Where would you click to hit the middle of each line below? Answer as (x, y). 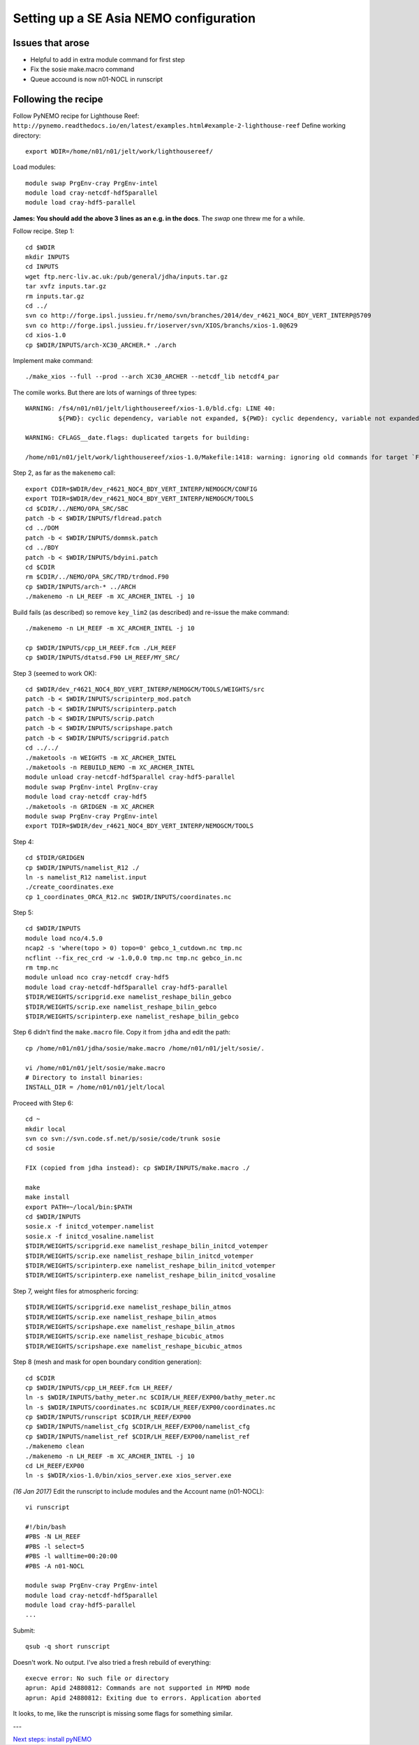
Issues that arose (51, 43)
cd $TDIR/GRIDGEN (55, 858)
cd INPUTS (42, 267)
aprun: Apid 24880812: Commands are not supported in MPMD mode (138, 1688)
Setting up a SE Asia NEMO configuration (134, 18)
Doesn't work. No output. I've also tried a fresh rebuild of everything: (112, 1662)
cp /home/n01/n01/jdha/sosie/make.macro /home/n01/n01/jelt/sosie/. (145, 1048)
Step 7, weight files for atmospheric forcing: (76, 1291)
